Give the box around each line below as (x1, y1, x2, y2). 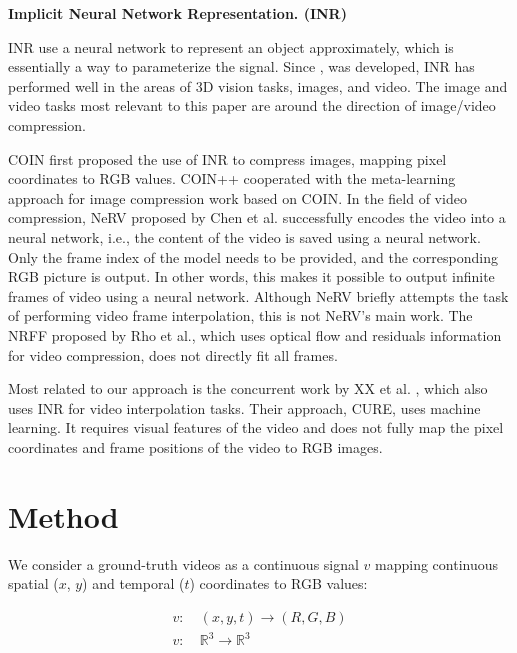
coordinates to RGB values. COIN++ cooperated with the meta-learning (8, 168, 456, 189)
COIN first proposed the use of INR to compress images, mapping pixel (8, 148, 447, 169)
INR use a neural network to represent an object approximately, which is (8, 36, 454, 57)
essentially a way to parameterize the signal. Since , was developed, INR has (8, 56, 475, 77)
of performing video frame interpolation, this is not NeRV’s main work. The (8, 305, 473, 326)
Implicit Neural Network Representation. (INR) (8, 3, 347, 23)
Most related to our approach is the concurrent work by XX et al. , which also (8, 378, 488, 399)
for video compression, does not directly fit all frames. (8, 344, 338, 365)
